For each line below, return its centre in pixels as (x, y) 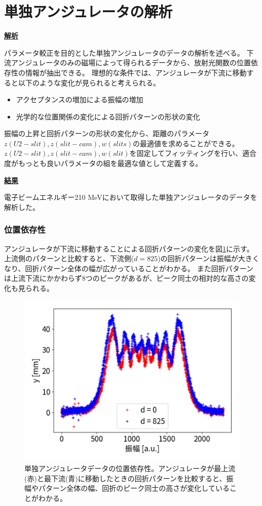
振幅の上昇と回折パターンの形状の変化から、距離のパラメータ (107, 133)
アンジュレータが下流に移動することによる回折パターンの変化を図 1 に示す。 (129, 248)
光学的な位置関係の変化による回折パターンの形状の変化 (108, 116)
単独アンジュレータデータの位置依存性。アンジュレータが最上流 (130, 468)
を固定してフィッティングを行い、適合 (193, 153)
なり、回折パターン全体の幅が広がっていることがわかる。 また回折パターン (129, 268)
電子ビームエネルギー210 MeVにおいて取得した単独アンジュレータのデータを (131, 197)
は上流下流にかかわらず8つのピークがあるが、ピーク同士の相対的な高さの (126, 278)
